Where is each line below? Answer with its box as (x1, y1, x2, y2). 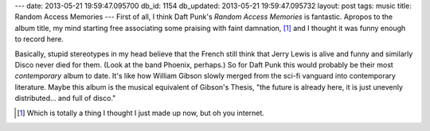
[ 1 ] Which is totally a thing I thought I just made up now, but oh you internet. (17, 108, 264, 118)
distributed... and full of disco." (14, 94, 116, 103)
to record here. (14, 34, 64, 44)
